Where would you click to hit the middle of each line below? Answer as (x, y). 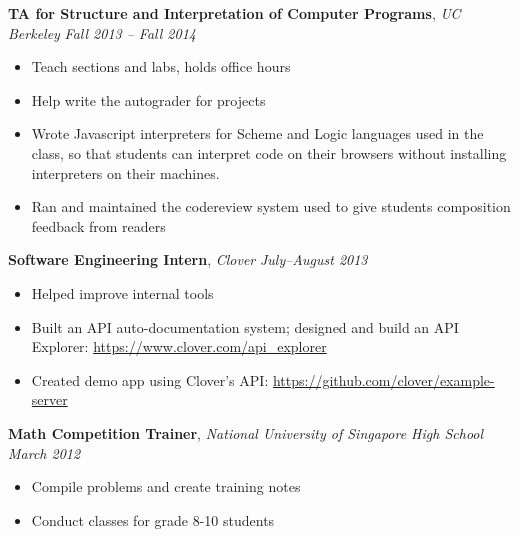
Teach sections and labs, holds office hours (161, 66)
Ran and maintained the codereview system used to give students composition (271, 206)
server (49, 399)
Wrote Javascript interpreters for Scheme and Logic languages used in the (257, 133)
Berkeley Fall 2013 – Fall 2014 (102, 32)
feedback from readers (98, 225)
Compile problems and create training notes (166, 486)
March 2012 (44, 452)
